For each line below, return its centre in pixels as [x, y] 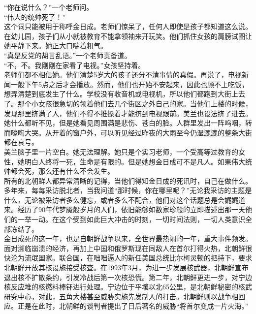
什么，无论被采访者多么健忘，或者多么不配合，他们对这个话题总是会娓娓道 [125, 200]
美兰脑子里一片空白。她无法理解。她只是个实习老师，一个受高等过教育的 [121, 151]
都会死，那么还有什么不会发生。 [62, 171]
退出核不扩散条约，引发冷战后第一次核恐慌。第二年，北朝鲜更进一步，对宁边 [128, 277]
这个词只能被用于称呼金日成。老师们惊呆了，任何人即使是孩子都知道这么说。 [128, 26]
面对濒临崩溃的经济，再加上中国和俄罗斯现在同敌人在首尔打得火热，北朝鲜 [125, 248]
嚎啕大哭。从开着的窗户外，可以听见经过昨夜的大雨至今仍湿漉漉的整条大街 [131, 132]
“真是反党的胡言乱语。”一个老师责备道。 [68, 55]
